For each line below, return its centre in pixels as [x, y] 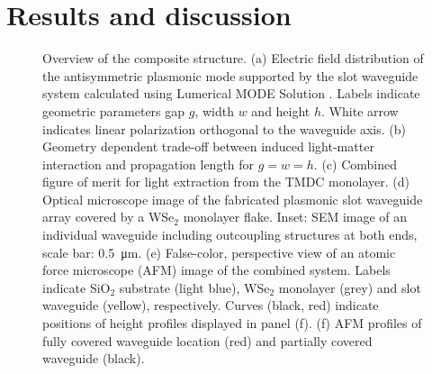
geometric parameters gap [114, 110]
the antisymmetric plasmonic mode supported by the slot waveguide [230, 75]
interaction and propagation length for [148, 164]
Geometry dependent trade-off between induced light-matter [208, 146]
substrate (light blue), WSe [194, 287]
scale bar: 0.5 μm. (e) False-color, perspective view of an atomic [219, 252]
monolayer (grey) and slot [350, 287]
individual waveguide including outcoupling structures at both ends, [230, 235]
